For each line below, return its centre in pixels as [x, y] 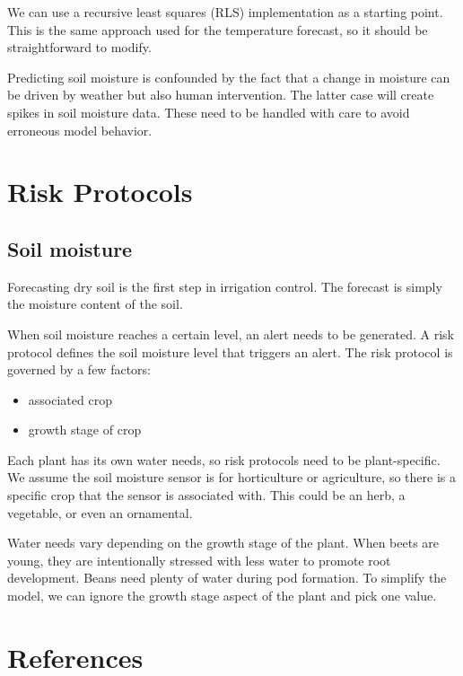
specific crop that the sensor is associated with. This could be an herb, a [206, 495]
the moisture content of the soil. [95, 304]
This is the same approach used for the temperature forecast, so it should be [218, 29]
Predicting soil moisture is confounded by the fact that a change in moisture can [229, 77]
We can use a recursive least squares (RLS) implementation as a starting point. [225, 12]
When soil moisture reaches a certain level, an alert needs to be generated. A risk [231, 334]
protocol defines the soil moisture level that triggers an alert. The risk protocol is [230, 351]
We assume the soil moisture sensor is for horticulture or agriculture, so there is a [231, 477]
